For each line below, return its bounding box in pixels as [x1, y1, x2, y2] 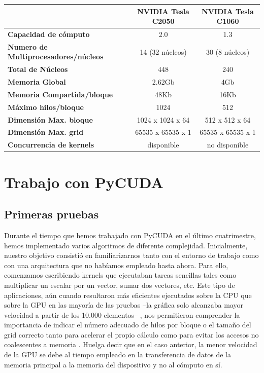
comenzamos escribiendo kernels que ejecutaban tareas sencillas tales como [4, 270, 237, 280]
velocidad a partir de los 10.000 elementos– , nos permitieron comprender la [4, 309, 240, 320]
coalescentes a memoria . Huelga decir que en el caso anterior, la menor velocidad [4, 339, 257, 350]
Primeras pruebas [4, 206, 99, 222]
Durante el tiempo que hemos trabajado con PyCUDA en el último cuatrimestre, [4, 230, 256, 240]
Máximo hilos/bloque [8, 101, 84, 112]
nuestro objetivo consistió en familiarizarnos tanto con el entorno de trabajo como [4, 250, 259, 260]
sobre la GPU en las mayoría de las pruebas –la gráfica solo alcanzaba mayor [4, 300, 244, 310]
